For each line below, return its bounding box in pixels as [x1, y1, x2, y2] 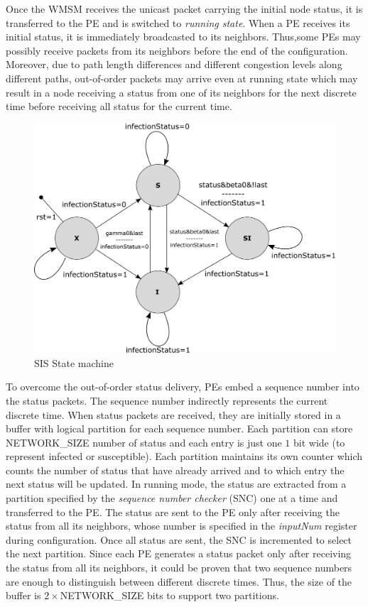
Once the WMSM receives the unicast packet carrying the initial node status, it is [6, 1, 363, 16]
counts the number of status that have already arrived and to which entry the [6, 462, 345, 477]
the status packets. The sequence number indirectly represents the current [6, 393, 328, 408]
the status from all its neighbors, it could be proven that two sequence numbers [6, 560, 352, 575]
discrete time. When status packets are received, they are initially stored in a [6, 407, 341, 422]
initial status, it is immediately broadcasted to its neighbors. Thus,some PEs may [6, 29, 361, 44]
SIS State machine [34, 355, 114, 370]
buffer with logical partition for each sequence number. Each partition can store [6, 421, 353, 436]
